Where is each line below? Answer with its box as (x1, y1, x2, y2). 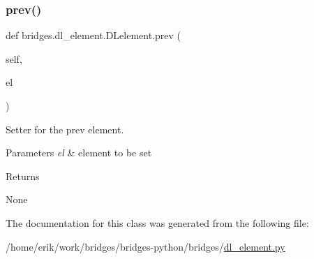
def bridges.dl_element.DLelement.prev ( (6, 28, 181, 43)
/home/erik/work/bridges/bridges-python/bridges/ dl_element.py (6, 239, 285, 253)
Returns (6, 168, 40, 183)
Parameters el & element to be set (6, 145, 152, 160)
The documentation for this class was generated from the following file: (6, 215, 309, 230)
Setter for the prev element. (6, 121, 124, 136)
